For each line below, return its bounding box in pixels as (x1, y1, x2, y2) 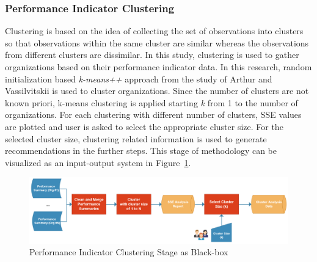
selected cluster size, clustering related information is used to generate (5, 132, 267, 145)
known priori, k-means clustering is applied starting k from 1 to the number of (5, 96, 298, 109)
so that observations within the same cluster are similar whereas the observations (5, 36, 309, 49)
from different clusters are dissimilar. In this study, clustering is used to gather (5, 48, 299, 61)
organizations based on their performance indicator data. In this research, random (5, 60, 312, 73)
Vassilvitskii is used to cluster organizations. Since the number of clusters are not (5, 84, 309, 97)
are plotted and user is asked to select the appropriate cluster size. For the (5, 120, 283, 133)
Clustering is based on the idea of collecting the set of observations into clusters (5, 24, 304, 37)
